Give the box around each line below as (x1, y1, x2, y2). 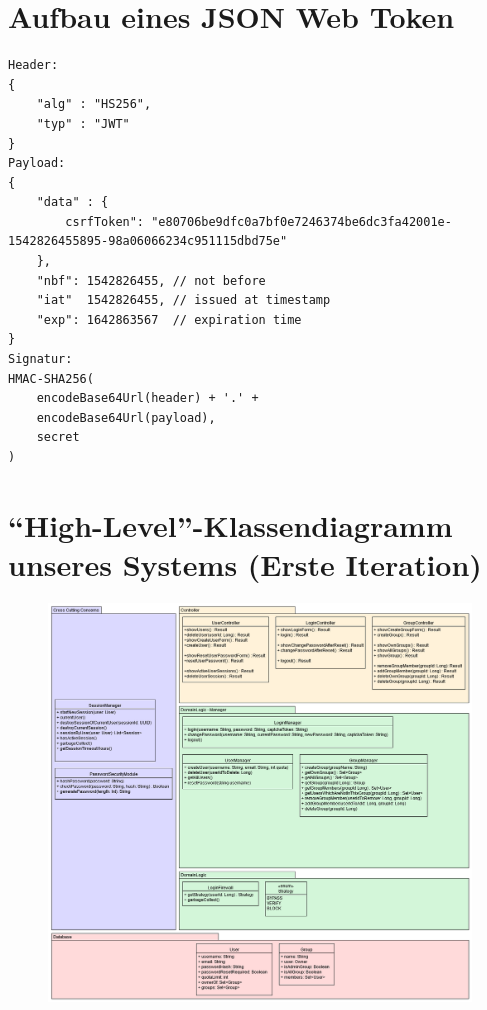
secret (36, 430, 80, 445)
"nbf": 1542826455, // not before (36, 273, 266, 288)
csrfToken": (65, 214, 145, 229)
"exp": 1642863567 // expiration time (36, 312, 302, 327)
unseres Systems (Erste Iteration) (8, 543, 482, 584)
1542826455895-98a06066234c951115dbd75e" (8, 234, 288, 249)
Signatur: (8, 352, 73, 367)
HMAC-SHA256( (8, 371, 94, 386)
